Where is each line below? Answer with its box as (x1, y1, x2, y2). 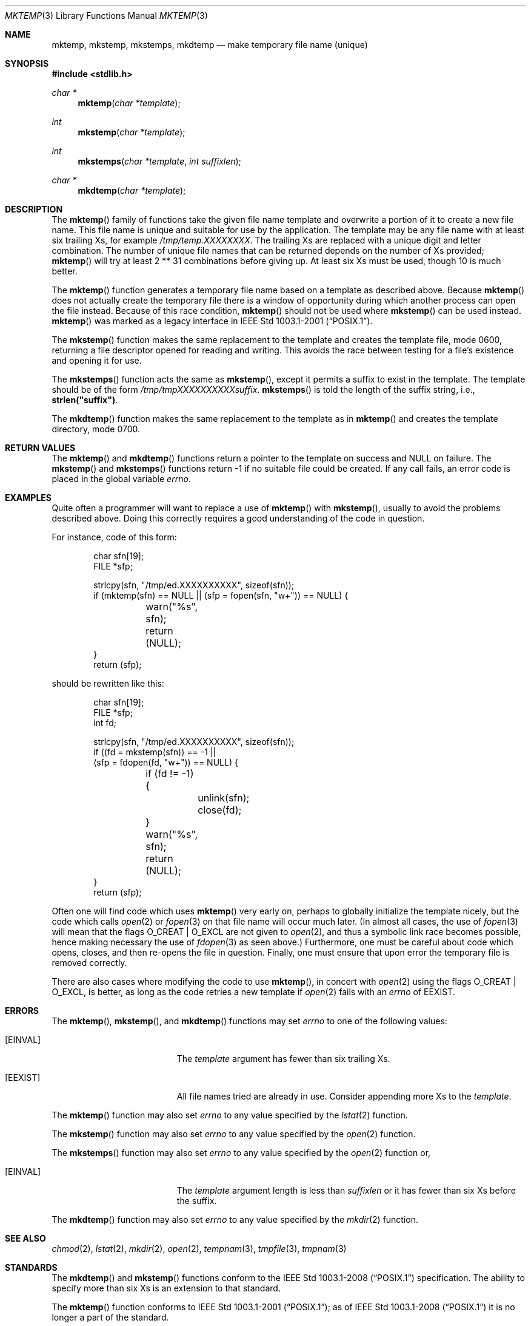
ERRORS (5, 1005, 39, 1016)
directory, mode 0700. (52, 424, 141, 434)
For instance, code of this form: (52, 532, 177, 542)
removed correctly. (52, 957, 127, 968)
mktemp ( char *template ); (78, 98, 181, 108)
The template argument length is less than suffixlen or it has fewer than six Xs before (176, 1185, 516, 1195)
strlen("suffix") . (52, 395, 118, 405)
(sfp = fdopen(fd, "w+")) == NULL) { (93, 757, 238, 767)
